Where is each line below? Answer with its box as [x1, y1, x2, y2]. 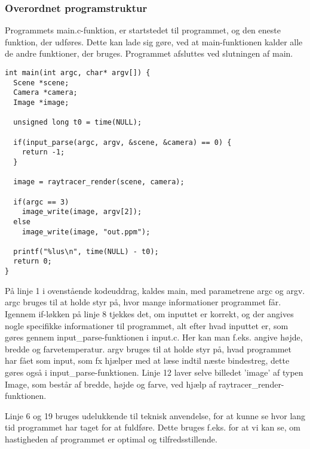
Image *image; [13, 98, 69, 107]
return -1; [22, 148, 65, 157]
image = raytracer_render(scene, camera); [13, 178, 185, 187]
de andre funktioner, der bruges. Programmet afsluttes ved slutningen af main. [5, 47, 293, 60]
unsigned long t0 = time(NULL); [13, 118, 142, 127]
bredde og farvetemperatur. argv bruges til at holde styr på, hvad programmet [5, 342, 292, 355]
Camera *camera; [13, 88, 78, 97]
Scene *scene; [13, 78, 69, 87]
